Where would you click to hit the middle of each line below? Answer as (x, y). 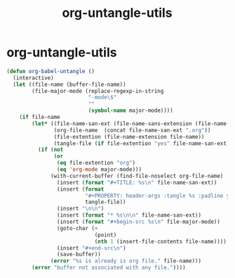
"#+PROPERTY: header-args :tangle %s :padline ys (159, 196)
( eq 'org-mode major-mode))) (99, 170)
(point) (106, 235)
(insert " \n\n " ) (80, 209)
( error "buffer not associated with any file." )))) (109, 268)
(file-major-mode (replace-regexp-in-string (98, 91)
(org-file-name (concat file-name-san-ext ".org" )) (132, 130)
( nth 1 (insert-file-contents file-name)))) (161, 241)
